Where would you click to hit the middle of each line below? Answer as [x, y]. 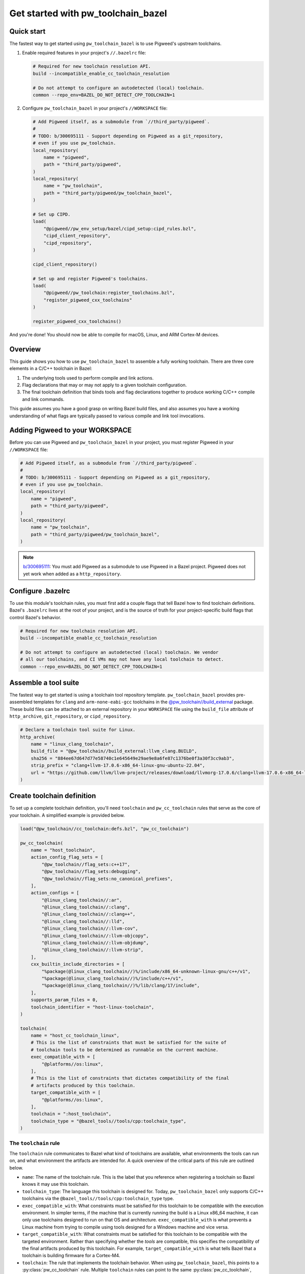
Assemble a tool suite [44, 683]
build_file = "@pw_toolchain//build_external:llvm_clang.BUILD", [114, 751]
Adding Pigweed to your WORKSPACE [70, 430]
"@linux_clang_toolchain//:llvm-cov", [90, 928]
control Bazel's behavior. [35, 617]
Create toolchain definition [53, 796]
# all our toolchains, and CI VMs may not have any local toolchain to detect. [122, 659]
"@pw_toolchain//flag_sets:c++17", [86, 864]
